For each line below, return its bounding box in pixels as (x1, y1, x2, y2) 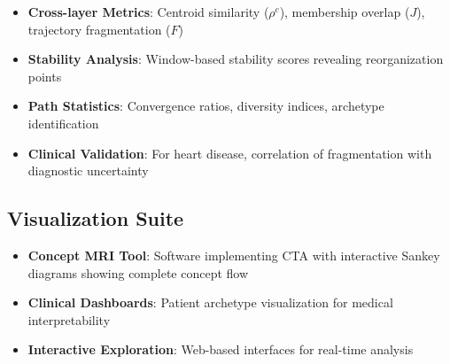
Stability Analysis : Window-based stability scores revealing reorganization (27, 50, 444, 68)
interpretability (27, 310, 111, 329)
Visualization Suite (7, 205, 184, 232)
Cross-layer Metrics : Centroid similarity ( (27, 3, 269, 20)
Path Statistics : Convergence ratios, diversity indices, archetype (27, 97, 384, 115)
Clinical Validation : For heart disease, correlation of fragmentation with (27, 143, 432, 162)
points (27, 66, 62, 85)
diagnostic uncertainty (27, 161, 149, 180)
